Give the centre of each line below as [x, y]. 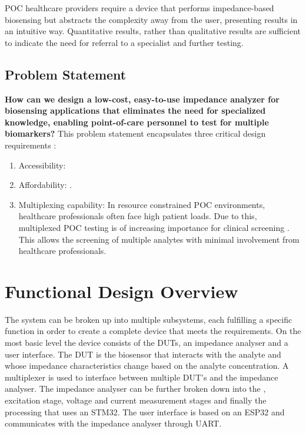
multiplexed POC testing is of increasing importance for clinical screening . [154, 227]
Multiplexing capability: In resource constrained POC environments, [142, 204]
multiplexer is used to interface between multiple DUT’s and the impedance [142, 377]
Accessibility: [42, 165]
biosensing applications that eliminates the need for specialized [135, 110]
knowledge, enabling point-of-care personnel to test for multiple [137, 122]
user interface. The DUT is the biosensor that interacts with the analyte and [143, 354]
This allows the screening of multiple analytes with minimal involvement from [159, 239]
